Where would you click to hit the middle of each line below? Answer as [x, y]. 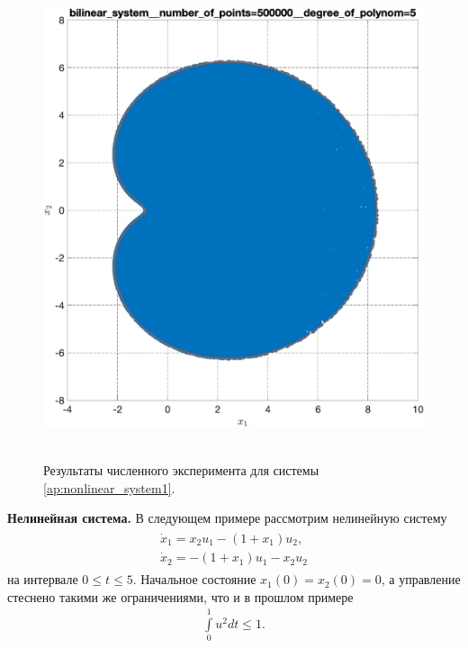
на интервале [43, 579]
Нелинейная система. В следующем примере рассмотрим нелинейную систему [227, 518]
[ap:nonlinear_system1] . [109, 487]
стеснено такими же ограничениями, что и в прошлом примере [180, 596]
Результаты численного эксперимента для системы [181, 470]
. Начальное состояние [194, 579]
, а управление [421, 579]
